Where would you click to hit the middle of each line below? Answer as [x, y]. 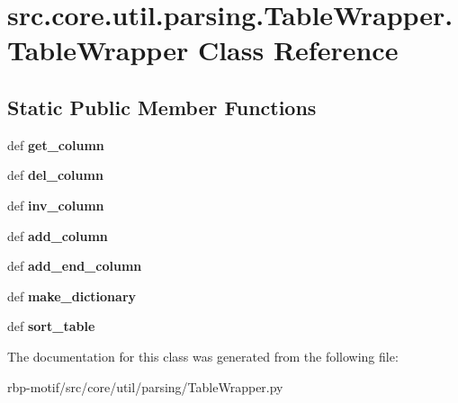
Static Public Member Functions [162, 107]
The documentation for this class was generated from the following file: [203, 356]
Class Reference [298, 50]
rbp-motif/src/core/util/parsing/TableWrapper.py [145, 386]
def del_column [55, 175]
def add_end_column [75, 266]
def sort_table [51, 326]
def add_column [58, 235]
